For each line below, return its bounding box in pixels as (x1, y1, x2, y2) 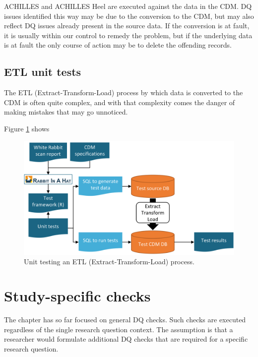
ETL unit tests (4, 64, 81, 79)
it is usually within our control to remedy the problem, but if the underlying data (4, 30, 253, 40)
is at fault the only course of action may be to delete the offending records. (4, 40, 232, 50)
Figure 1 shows (4, 123, 50, 133)
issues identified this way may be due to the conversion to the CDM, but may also (4, 10, 254, 21)
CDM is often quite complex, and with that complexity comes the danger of (4, 97, 235, 107)
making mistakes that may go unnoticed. (4, 107, 128, 117)
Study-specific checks (4, 286, 151, 306)
